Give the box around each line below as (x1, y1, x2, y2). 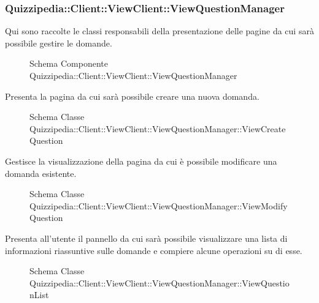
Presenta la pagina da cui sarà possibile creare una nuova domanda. (5, 89, 259, 102)
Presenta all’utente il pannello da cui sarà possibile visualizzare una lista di (5, 231, 288, 244)
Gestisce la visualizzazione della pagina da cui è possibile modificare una (5, 154, 277, 167)
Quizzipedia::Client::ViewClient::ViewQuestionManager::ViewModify (29, 199, 288, 212)
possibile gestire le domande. (5, 36, 112, 49)
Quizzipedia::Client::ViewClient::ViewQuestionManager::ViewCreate (29, 122, 286, 135)
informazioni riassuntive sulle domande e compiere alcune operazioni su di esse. (5, 244, 302, 256)
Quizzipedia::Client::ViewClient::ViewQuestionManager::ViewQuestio (29, 276, 290, 289)
